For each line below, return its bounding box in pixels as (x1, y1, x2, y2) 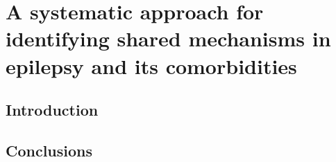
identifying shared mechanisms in (6, 24, 331, 53)
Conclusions (6, 139, 93, 161)
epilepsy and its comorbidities (6, 51, 297, 80)
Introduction (6, 99, 99, 120)
